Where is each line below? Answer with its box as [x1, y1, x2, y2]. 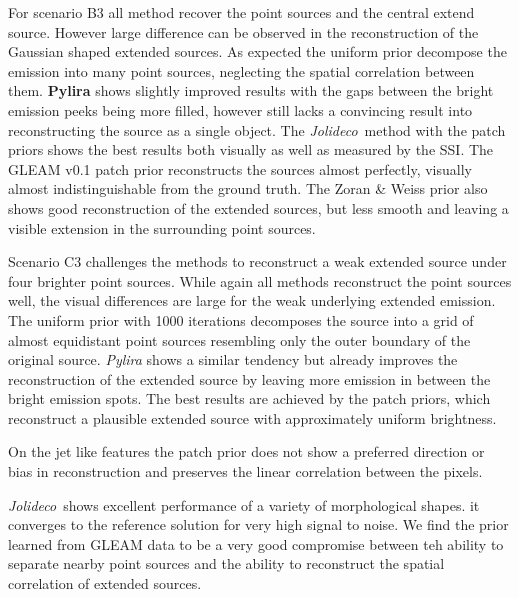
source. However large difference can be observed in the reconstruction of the [8, 21, 479, 42]
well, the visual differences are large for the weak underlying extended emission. [8, 290, 496, 311]
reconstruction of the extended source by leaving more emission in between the [8, 368, 491, 389]
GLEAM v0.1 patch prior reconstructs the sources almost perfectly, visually [8, 158, 472, 179]
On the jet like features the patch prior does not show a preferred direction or [8, 441, 485, 462]
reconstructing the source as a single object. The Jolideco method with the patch [8, 119, 506, 140]
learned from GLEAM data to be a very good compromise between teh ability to [8, 533, 504, 554]
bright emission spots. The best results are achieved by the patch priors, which [8, 388, 491, 409]
